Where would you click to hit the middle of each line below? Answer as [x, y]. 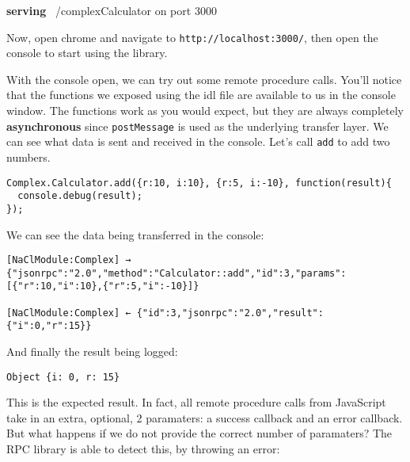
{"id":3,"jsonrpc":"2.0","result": [230, 313]
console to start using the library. [87, 53]
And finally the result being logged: [92, 351]
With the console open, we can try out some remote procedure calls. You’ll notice [204, 79]
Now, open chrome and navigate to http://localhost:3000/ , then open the [192, 37]
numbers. [28, 157]
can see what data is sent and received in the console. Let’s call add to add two [198, 141]
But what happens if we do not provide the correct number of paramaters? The [199, 433]
